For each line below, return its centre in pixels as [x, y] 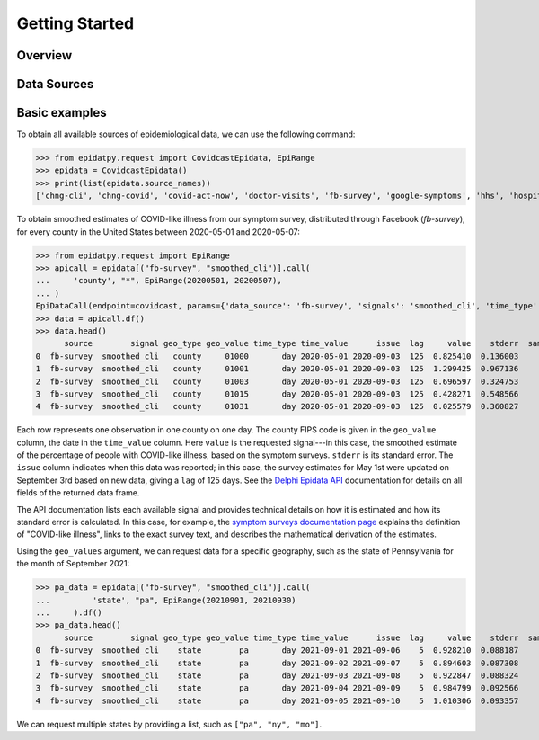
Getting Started [75, 23]
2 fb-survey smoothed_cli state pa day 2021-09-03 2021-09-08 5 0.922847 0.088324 [277, 675]
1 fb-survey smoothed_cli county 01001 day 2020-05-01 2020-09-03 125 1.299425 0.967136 [277, 369]
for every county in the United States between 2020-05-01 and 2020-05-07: [159, 232]
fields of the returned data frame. [78, 493]
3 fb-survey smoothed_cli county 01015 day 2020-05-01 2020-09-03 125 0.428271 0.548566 [277, 394]
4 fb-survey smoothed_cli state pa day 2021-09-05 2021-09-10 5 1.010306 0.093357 [277, 700]
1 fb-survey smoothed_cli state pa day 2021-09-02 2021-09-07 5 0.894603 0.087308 [277, 663]
